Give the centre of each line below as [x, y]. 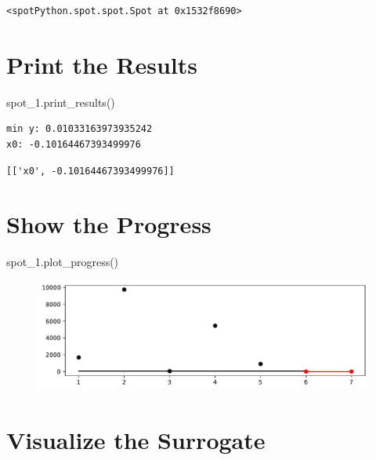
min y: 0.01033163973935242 [80, 129]
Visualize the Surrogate [136, 439]
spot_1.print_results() [61, 102]
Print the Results [102, 64]
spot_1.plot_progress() [63, 262]
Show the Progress [109, 224]
